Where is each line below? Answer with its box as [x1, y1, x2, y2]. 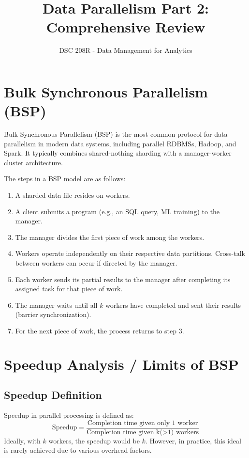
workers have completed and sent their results [105, 300, 241, 310]
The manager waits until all [15, 300, 98, 310]
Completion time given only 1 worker [87, 419, 198, 426]
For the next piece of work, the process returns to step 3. [15, 325, 184, 335]
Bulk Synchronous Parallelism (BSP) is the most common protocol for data [4, 129, 228, 139]
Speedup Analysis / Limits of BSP [4, 354, 239, 374]
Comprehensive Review [46, 17, 205, 37]
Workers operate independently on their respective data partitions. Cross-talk [15, 248, 245, 258]
